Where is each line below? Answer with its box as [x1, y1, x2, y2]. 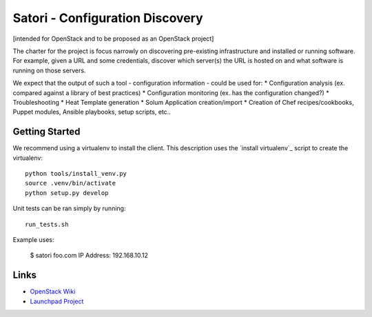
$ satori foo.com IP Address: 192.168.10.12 [30, 252, 148, 260]
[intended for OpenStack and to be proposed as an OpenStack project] [12, 34, 214, 43]
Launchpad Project [30, 297, 84, 305]
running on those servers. [12, 66, 86, 74]
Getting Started [12, 126, 81, 138]
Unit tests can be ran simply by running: [12, 204, 126, 213]
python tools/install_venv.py [25, 170, 127, 177]
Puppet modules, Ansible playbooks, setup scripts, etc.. [12, 108, 172, 116]
